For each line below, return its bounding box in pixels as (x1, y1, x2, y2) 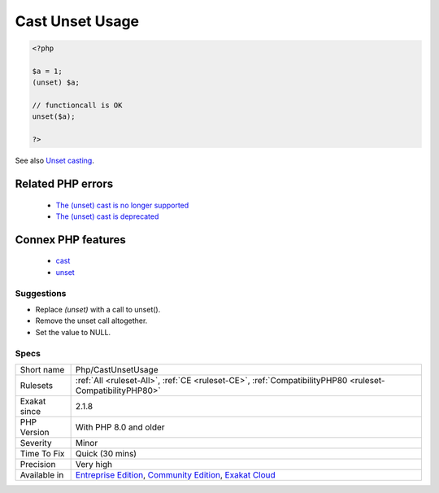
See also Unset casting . (15, 155, 95, 166)
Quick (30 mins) (75, 447, 137, 459)
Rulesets (20, 379, 53, 390)
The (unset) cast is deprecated (55, 212, 159, 221)
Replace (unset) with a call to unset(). (35, 304, 161, 314)
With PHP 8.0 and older (75, 421, 166, 433)
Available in (20, 469, 64, 480)
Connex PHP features (15, 233, 126, 246)
